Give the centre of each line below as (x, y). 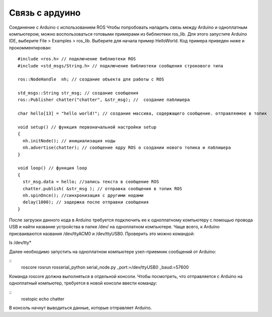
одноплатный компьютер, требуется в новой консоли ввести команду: (83, 283)
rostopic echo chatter (43, 299)
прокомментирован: (30, 48)
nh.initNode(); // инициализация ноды (69, 141)
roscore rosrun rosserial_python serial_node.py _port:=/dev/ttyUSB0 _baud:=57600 (105, 267)
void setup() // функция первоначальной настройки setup (87, 127)
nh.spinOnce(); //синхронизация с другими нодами (83, 195)
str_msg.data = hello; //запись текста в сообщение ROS (91, 182)
